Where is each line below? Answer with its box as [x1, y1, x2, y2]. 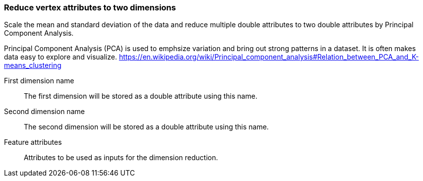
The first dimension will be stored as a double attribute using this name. [24, 92, 257, 101]
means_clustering [4, 61, 61, 70]
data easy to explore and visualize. [4, 53, 117, 61]
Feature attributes [4, 138, 62, 147]
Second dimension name [4, 107, 85, 116]
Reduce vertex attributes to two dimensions [4, 2, 176, 12]
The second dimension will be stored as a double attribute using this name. [24, 122, 269, 131]
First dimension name [4, 76, 74, 85]
